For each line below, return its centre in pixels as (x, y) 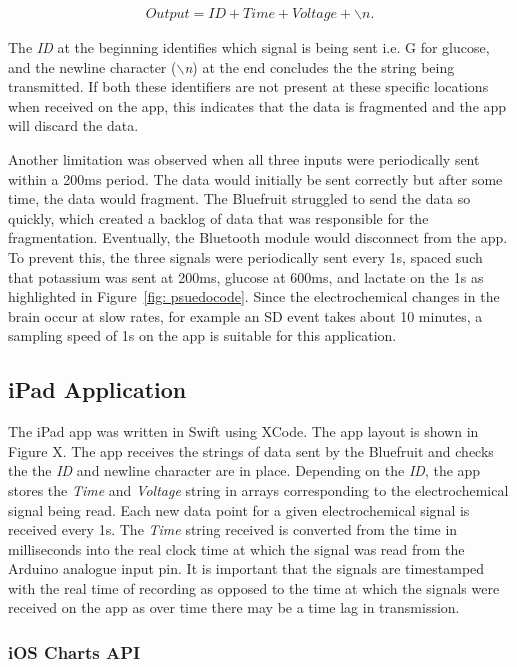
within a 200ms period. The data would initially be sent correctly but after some (255, 178)
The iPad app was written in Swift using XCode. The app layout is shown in (243, 431)
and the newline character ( (92, 66)
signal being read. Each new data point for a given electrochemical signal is (239, 509)
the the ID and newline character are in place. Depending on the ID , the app (244, 470)
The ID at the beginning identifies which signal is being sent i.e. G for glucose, (249, 47)
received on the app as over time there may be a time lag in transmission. (234, 607)
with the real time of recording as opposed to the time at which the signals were (254, 587)
